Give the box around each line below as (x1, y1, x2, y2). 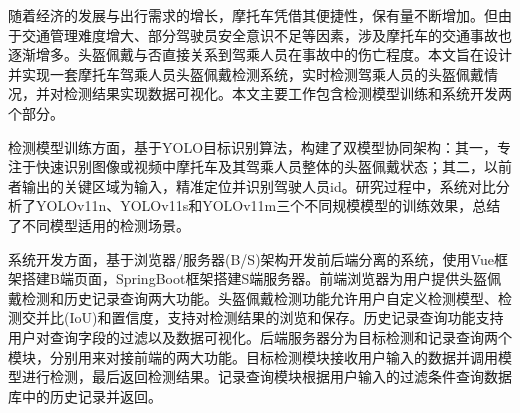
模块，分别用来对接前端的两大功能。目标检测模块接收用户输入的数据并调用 (8, 346, 498, 367)
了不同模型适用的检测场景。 (8, 214, 190, 235)
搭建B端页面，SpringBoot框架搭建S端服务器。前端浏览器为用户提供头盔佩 (21, 268, 502, 289)
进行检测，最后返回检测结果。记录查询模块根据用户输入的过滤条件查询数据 (21, 366, 512, 387)
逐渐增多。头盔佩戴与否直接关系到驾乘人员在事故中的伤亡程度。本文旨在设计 (8, 44, 512, 65)
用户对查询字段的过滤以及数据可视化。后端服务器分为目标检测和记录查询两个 (8, 326, 512, 347)
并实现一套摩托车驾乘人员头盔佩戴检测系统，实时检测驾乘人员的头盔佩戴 (8, 63, 484, 84)
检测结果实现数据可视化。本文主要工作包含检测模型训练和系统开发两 (63, 83, 512, 104)
